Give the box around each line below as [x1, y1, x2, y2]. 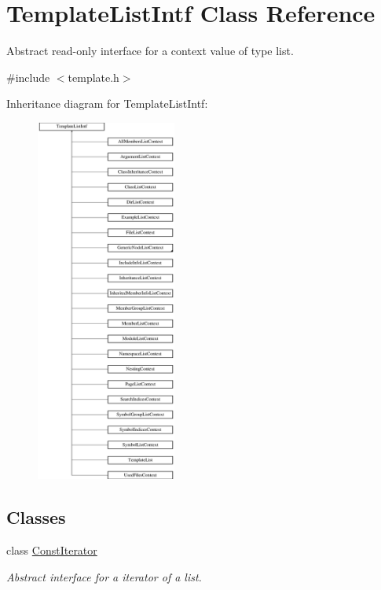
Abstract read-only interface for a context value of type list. [6, 42, 294, 59]
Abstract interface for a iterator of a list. [6, 568, 202, 584]
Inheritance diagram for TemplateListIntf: [6, 95, 208, 112]
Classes [6, 505, 66, 529]
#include [6, 68, 50, 85]
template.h [68, 68, 119, 85]
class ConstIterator [6, 542, 97, 559]
